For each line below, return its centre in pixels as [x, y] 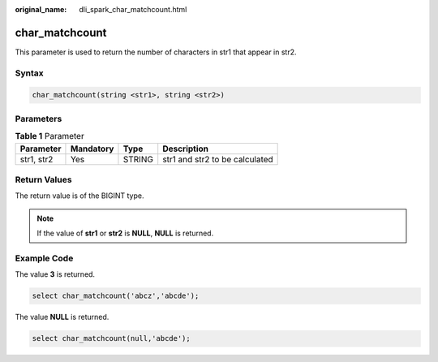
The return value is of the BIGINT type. [79, 196]
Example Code [44, 258]
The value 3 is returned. [55, 274]
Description [186, 149]
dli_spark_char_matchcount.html [133, 9]
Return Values [43, 179]
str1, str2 [36, 159]
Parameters [39, 119]
